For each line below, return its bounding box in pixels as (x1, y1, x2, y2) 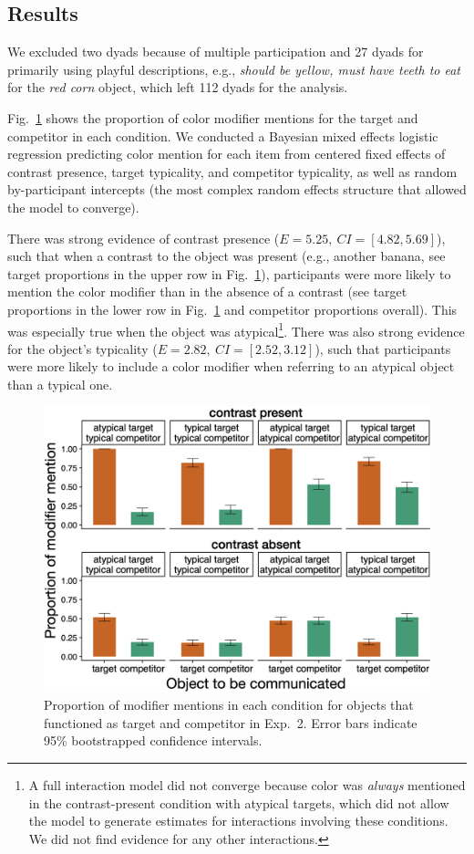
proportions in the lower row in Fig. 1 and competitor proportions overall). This (7, 299, 458, 318)
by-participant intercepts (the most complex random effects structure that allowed (7, 180, 467, 199)
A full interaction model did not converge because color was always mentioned (28, 775, 466, 794)
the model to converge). (7, 197, 139, 216)
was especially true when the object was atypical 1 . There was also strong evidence (7, 318, 465, 340)
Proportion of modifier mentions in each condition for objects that (44, 695, 414, 714)
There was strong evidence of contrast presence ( (7, 228, 280, 247)
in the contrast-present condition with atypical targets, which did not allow (28, 793, 449, 812)
